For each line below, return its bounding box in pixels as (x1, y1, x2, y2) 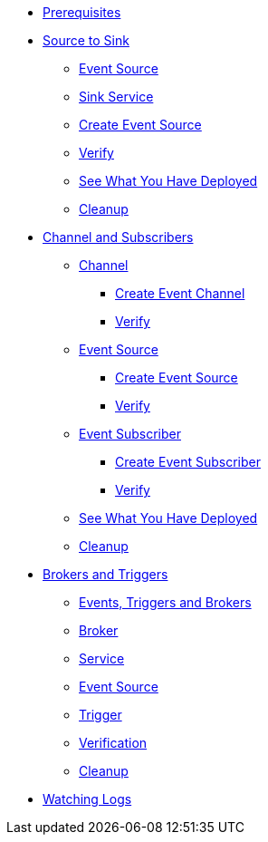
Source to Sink (43, 33, 129, 48)
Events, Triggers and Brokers (79, 595, 252, 610)
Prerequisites (43, 5, 121, 20)
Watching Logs (43, 791, 132, 807)
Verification (79, 735, 148, 750)
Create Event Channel (115, 286, 245, 301)
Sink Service (79, 89, 154, 104)
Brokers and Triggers (43, 566, 168, 582)
